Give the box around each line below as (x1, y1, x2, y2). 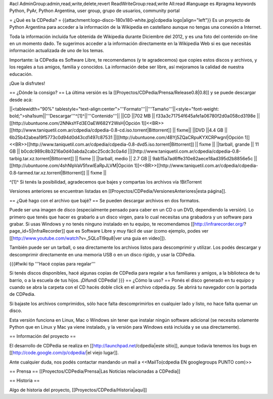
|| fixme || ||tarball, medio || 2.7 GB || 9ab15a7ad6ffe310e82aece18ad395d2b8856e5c (75, 155, 253, 161)
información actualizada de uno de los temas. (9, 48, 105, 54)
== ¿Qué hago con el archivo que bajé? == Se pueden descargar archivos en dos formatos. (9, 197, 200, 203)
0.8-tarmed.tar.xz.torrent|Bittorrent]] (9, 169, 85, 175)
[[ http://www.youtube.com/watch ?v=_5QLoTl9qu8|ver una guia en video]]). (9, 235, 166, 241)
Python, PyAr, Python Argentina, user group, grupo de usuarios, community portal (9, 8, 180, 14)
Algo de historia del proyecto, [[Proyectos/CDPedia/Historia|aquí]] (9, 387, 147, 393)
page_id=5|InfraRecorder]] (9, 228, 65, 234)
